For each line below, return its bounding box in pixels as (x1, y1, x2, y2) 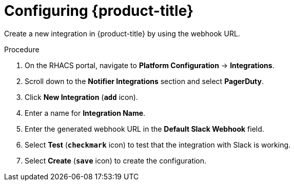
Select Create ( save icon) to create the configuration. (25, 156, 207, 165)
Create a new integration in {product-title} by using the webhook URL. (4, 29, 240, 38)
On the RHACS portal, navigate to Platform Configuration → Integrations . (25, 60, 275, 70)
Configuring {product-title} (4, 2, 194, 19)
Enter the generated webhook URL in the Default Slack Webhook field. (25, 124, 264, 133)
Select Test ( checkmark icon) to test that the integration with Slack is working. (25, 140, 291, 149)
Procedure (4, 45, 40, 54)
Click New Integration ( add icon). (25, 92, 138, 101)
